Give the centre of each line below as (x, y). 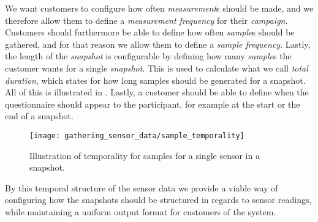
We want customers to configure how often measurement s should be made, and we (159, 8)
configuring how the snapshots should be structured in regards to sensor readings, (158, 200)
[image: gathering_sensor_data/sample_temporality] (137, 135)
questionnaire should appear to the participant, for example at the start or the (153, 104)
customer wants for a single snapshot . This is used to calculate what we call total (157, 68)
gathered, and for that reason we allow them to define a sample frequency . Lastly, (158, 44)
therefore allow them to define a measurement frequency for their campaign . (146, 20)
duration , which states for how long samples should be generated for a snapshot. (155, 80)
